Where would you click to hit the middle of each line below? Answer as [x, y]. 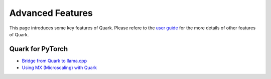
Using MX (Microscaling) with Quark [59, 68]
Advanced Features [51, 13]
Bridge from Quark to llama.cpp [54, 61]
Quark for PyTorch [39, 49]
